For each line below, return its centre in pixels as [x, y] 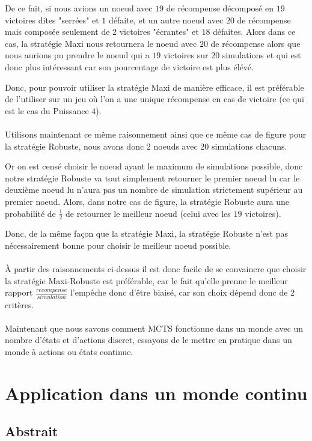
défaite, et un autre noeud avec [166, 20]
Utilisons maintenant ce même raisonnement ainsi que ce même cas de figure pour [156, 134]
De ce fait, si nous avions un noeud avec [79, 8]
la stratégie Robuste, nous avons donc [75, 146]
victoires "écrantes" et [159, 32]
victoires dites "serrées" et [52, 20]
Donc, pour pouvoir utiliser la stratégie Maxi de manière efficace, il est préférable [154, 87]
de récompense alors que [255, 43]
